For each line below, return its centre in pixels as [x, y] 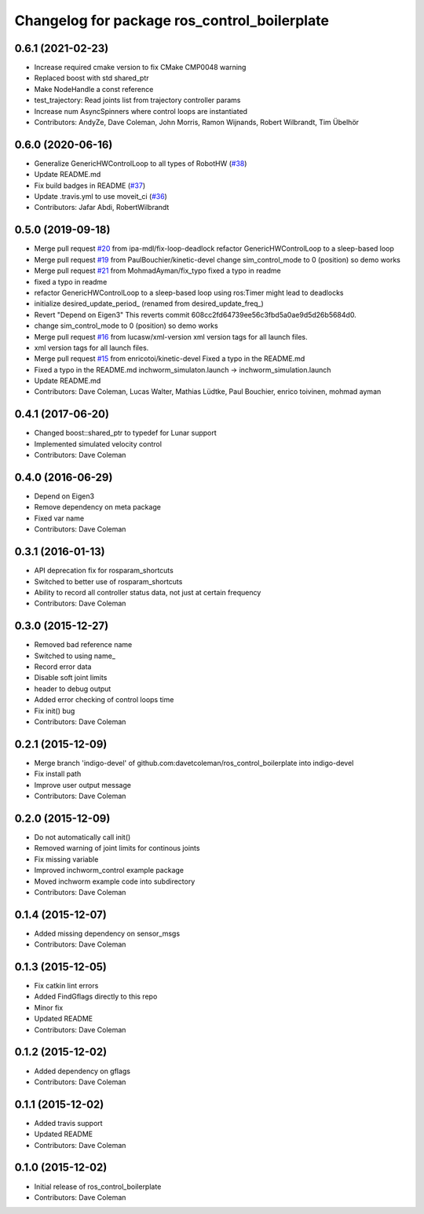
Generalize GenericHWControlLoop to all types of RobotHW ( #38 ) [141, 163]
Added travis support [68, 1123]
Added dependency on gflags [82, 1071]
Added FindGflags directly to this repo [96, 997]
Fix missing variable [66, 859]
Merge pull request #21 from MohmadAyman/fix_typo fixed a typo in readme [158, 270]
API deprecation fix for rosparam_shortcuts [104, 571]
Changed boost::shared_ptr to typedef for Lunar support [126, 433]
